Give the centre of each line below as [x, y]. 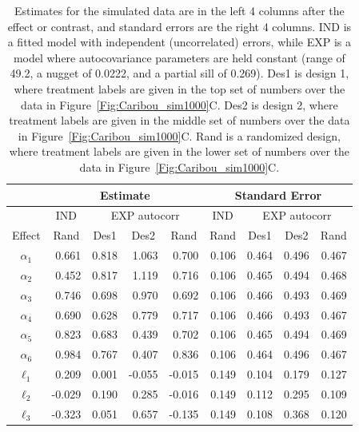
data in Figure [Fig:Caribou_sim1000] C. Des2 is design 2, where [179, 104]
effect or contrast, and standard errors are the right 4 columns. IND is [179, 26]
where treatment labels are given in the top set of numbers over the [179, 88]
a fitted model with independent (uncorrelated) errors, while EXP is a [179, 42]
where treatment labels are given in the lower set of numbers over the [179, 151]
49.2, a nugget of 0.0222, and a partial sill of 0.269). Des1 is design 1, [179, 73]
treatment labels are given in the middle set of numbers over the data [179, 120]
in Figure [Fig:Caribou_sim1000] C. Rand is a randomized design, [179, 135]
